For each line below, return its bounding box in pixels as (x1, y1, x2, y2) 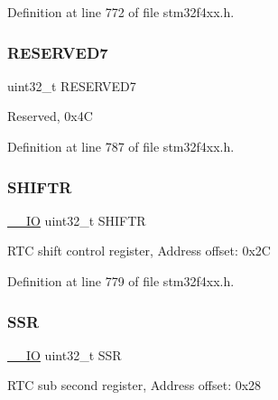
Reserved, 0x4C (7, 107, 93, 126)
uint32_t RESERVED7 (7, 76, 136, 95)
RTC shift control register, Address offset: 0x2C (7, 241, 271, 260)
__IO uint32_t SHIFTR (7, 210, 146, 229)
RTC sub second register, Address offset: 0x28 (7, 376, 262, 395)
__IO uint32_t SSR (7, 345, 122, 364)
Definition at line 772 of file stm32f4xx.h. (7, 3, 235, 21)
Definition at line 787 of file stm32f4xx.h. (7, 137, 235, 155)
